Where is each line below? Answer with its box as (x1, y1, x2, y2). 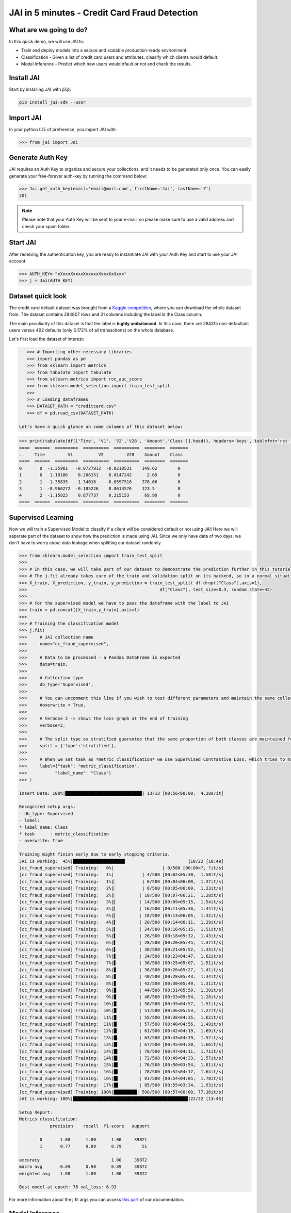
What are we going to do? (9, 26, 88, 34)
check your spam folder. (22, 223, 71, 229)
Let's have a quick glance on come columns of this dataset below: (19, 424, 183, 429)
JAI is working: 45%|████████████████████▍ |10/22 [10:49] (19, 858, 224, 864)
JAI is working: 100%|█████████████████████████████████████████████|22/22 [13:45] (19, 1096, 224, 1101)
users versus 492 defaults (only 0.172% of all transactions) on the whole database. (9, 327, 175, 333)
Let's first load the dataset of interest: (9, 336, 84, 342)
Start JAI (9, 238, 36, 247)
